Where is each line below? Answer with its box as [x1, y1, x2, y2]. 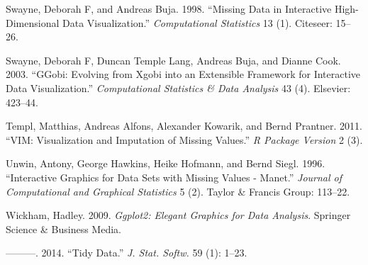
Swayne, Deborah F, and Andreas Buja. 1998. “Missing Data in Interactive [6, 1, 332, 16]
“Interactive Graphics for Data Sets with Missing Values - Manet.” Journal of [6, 169, 342, 184]
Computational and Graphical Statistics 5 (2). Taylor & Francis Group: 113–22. [6, 184, 350, 198]
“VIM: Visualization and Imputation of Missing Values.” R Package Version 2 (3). [6, 132, 363, 147]
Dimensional [6, 15, 60, 30]
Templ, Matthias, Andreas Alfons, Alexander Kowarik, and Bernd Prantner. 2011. [6, 118, 362, 133]
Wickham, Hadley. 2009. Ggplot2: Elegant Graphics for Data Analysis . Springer [6, 208, 351, 222]
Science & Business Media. [6, 221, 121, 236]
